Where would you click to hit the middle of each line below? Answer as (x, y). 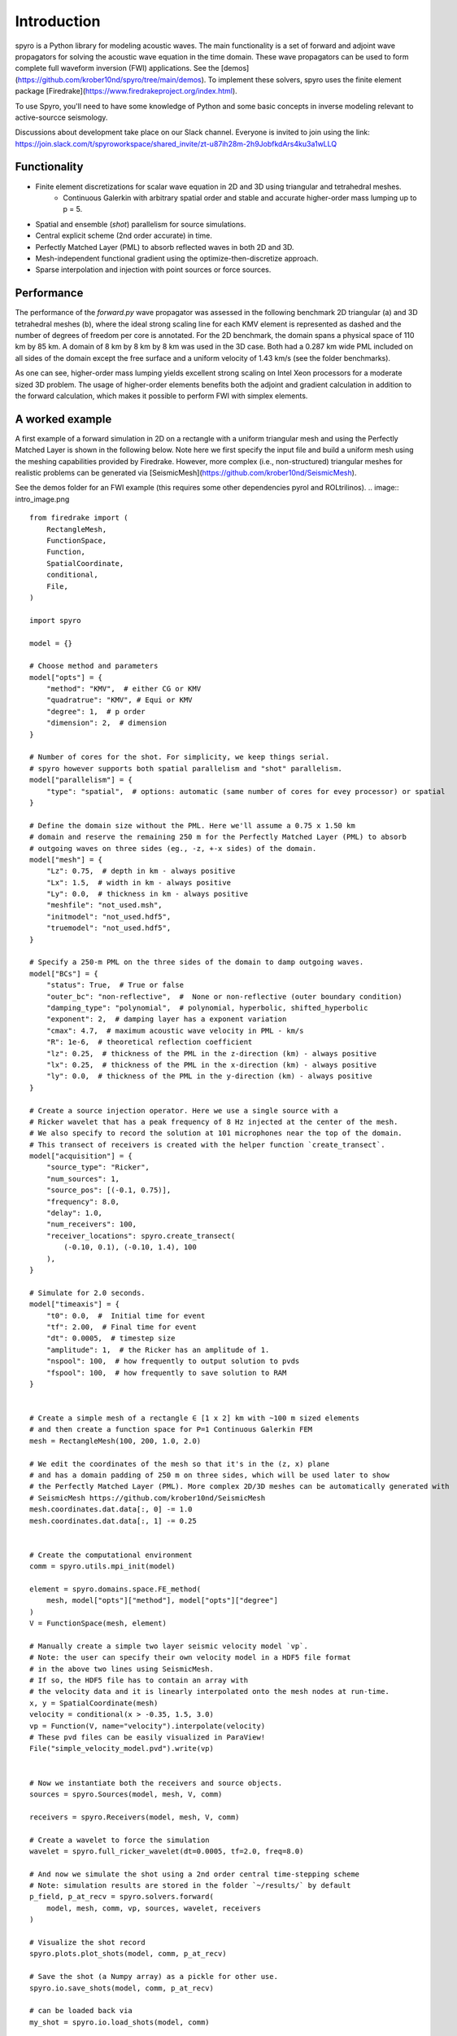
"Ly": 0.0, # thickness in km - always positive (147, 894)
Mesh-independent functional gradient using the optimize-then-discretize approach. (177, 258)
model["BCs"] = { (64, 974)
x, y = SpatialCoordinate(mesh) (94, 1703)
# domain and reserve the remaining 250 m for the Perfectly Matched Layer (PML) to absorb (218, 837)
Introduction (58, 21)
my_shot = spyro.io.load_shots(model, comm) (120, 2022)
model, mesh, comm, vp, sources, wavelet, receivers (154, 1908)
